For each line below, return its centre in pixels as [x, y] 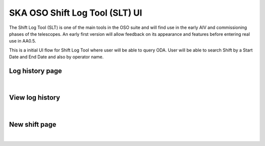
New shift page [33, 124]
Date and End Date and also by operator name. [56, 57]
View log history [35, 98]
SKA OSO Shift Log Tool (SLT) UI [76, 13]
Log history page [36, 71]
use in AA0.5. [23, 41]
